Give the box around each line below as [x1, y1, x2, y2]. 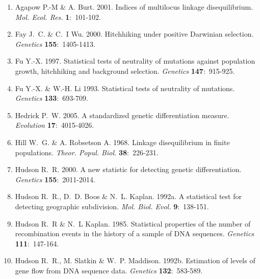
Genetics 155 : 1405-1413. [15, 38, 95, 49]
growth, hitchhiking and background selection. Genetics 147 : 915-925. [15, 65, 235, 76]
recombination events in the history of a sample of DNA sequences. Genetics [15, 228, 254, 239]
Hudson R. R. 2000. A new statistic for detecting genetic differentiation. [15, 164, 242, 175]
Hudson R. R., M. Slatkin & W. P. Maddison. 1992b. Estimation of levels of [15, 255, 255, 266]
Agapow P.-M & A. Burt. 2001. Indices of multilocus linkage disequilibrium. [15, 2, 253, 12]
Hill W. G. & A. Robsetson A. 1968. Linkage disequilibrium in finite [15, 136, 230, 147]
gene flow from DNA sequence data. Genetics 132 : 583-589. [15, 265, 203, 275]
